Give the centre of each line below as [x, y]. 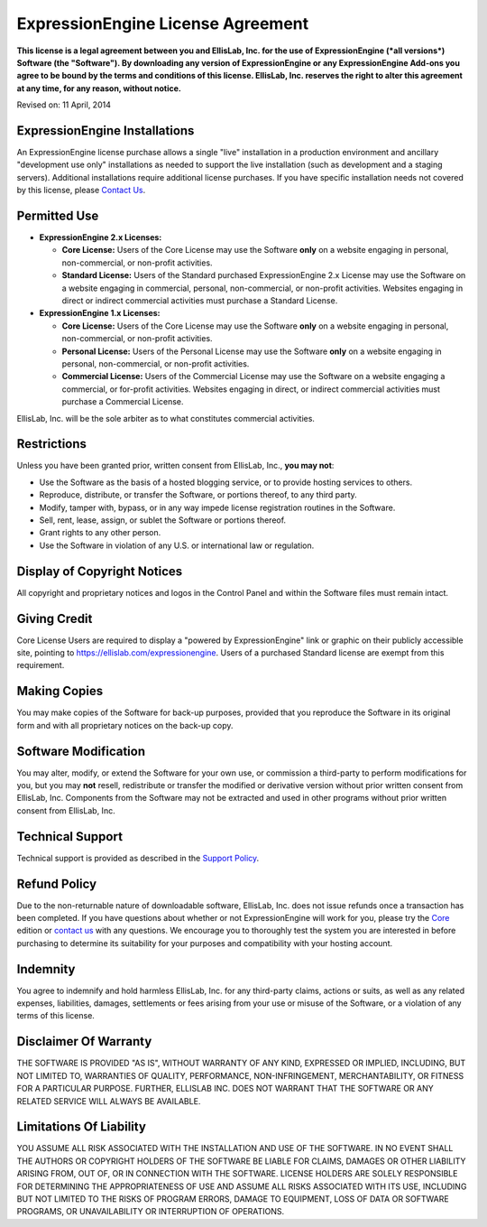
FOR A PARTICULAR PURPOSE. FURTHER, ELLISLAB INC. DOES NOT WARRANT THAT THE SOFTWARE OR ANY [225, 1089]
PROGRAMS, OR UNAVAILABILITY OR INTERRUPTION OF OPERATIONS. [151, 1212]
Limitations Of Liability [81, 1127]
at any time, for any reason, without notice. [99, 88]
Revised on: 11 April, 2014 [64, 105]
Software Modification [81, 751]
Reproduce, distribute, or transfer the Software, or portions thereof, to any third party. [198, 495]
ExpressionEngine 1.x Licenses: [100, 313]
